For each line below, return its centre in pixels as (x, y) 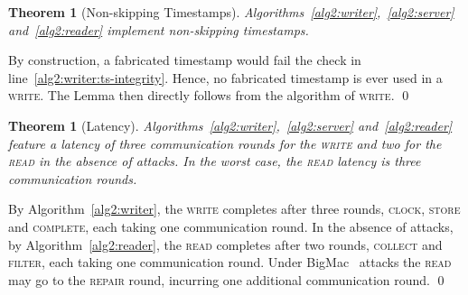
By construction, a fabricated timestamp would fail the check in (185, 60)
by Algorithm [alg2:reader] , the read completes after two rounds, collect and (225, 244)
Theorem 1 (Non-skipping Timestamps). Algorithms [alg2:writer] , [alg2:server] (231, 12)
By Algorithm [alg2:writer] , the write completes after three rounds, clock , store (234, 209)
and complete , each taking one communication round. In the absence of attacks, (231, 226)
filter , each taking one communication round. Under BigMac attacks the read (230, 262)
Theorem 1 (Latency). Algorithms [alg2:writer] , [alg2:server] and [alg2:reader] (230, 125)
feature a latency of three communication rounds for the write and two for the (225, 143)
